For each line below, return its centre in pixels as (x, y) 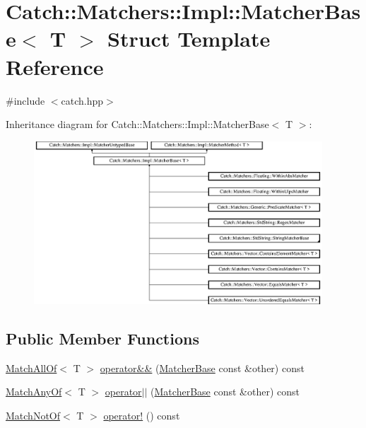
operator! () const (142, 415)
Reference (55, 66)
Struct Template (189, 39)
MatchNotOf (33, 415)
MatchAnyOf (34, 392)
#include (25, 100)
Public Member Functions (102, 338)
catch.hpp (82, 100)
